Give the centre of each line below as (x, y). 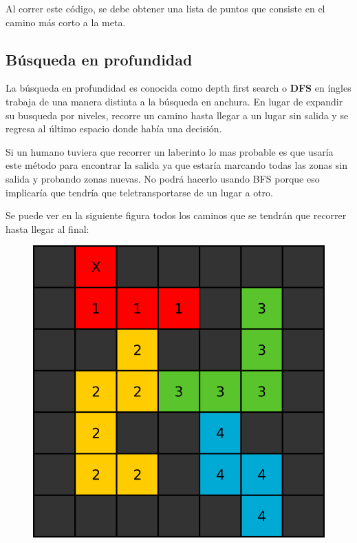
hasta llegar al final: (47, 228)
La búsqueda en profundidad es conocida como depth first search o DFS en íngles (178, 88)
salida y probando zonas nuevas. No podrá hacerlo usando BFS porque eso (163, 178)
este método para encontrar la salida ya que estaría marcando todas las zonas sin (176, 165)
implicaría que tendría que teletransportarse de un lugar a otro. (139, 192)
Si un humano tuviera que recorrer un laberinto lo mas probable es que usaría (170, 151)
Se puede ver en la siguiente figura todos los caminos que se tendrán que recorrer (176, 215)
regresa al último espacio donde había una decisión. (114, 129)
